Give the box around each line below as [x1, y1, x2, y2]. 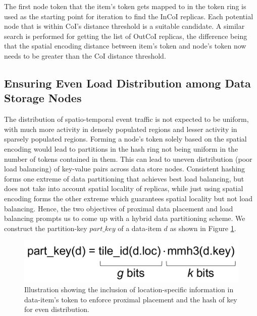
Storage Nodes [4, 90, 82, 106]
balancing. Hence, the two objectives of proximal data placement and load [4, 203, 233, 213]
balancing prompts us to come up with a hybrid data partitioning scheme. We [4, 213, 245, 223]
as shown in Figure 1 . [170, 222, 236, 233]
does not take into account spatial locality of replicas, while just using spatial [4, 183, 243, 194]
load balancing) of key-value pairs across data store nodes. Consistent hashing [4, 163, 245, 174]
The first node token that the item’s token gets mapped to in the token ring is [4, 1, 246, 11]
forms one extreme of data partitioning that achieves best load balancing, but [4, 173, 244, 184]
